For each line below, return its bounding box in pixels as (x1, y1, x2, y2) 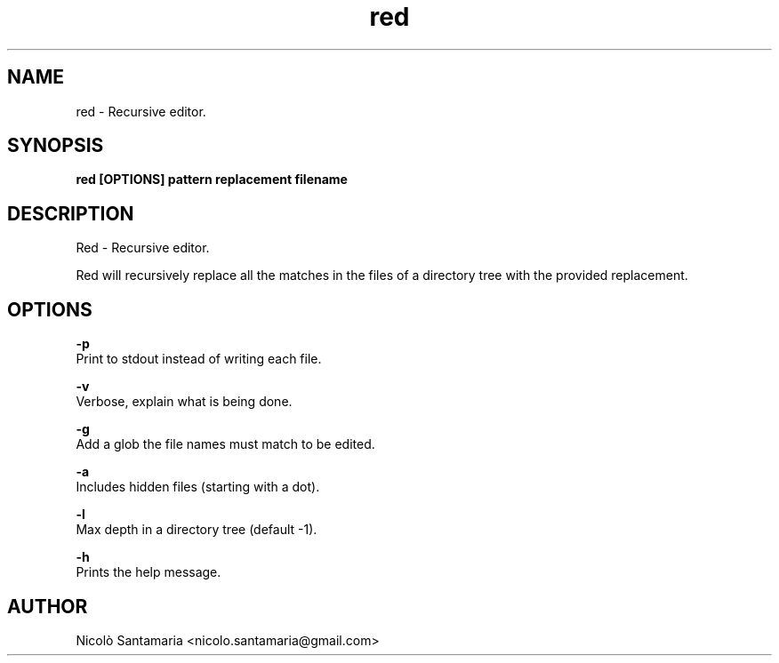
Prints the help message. (76, 564, 221, 580)
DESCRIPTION (7, 202, 134, 225)
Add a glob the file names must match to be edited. (76, 436, 375, 452)
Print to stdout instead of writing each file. (76, 351, 322, 367)
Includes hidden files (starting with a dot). (76, 479, 320, 495)
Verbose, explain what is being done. (76, 394, 293, 410)
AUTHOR (7, 595, 88, 618)
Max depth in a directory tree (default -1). (76, 522, 317, 538)
